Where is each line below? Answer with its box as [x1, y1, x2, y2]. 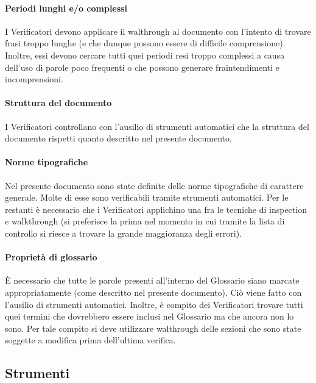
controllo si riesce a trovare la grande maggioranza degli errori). [5, 226, 242, 239]
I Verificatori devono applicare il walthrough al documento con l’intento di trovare [5, 24, 311, 37]
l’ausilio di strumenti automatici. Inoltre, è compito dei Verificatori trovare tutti [5, 298, 303, 310]
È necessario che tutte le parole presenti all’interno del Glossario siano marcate [5, 274, 300, 287]
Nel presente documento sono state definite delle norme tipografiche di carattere [5, 179, 304, 191]
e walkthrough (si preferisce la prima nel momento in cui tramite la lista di [5, 215, 285, 227]
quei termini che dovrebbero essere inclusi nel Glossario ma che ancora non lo [5, 310, 294, 323]
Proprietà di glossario [5, 251, 97, 263]
